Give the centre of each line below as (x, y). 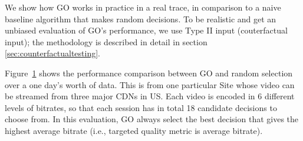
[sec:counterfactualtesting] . (52, 53)
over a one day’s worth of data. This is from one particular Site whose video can (150, 84)
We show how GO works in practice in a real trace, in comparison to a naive (143, 7)
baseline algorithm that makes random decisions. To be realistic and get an (141, 19)
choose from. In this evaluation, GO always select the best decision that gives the (152, 119)
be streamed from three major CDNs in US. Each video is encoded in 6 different (150, 96)
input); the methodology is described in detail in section (106, 41)
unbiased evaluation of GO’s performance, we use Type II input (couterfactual (146, 30)
